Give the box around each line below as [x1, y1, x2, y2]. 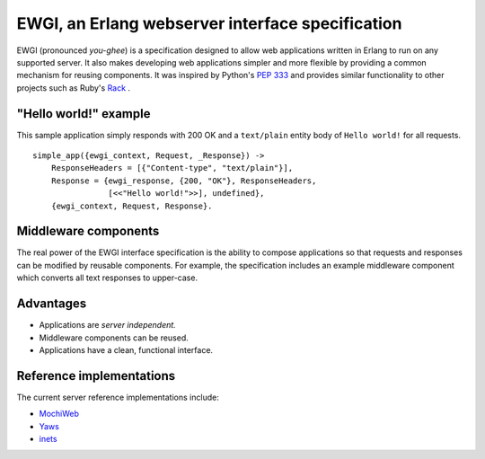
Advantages [16, 296, 87, 312]
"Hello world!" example [16, 106, 151, 121]
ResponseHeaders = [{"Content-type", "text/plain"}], [50, 163, 294, 173]
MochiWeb [39, 409, 80, 419]
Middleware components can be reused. [39, 332, 189, 343]
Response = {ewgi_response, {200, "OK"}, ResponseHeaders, [50, 175, 317, 186]
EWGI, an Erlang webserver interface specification [16, 13, 402, 33]
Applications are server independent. [39, 320, 177, 331]
